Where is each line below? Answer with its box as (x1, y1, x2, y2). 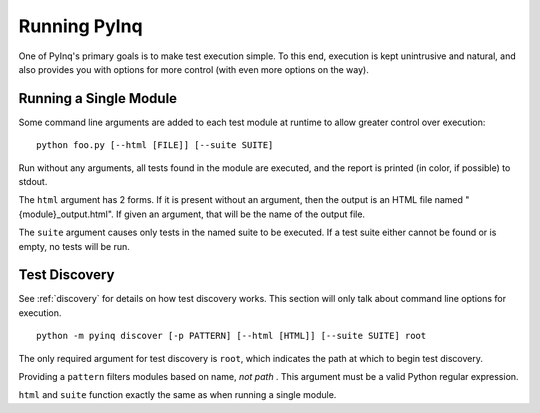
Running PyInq (18, 15, 144, 37)
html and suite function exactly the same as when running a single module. (18, 389, 337, 401)
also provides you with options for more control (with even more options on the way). (18, 63, 369, 75)
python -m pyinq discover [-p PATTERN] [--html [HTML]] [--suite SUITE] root (36, 330, 427, 342)
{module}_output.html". (18, 208, 114, 220)
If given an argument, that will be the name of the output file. (115, 208, 365, 220)
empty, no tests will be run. (18, 240, 130, 252)
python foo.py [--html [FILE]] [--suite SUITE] (36, 140, 274, 151)
